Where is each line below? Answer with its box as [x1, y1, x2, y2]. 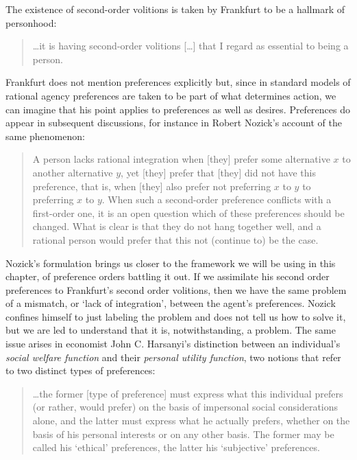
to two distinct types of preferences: [5, 363, 156, 378]
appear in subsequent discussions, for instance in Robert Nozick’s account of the [5, 115, 342, 130]
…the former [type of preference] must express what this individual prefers [32, 386, 343, 400]
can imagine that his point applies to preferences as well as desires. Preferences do [5, 102, 351, 116]
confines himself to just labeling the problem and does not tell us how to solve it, [5, 309, 346, 323]
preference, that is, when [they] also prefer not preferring [32, 179, 271, 193]
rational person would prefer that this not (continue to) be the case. [32, 232, 319, 246]
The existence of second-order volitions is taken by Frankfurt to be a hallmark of [5, 2, 345, 16]
